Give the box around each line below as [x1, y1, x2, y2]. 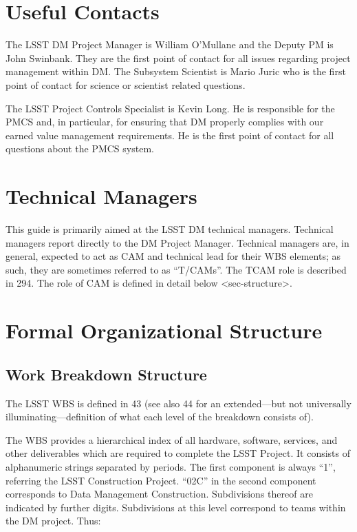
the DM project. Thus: [6, 513, 101, 528]
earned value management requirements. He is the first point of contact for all [6, 127, 334, 142]
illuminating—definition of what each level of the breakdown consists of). [6, 409, 314, 424]
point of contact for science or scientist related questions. [6, 77, 246, 92]
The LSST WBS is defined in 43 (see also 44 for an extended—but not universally [6, 396, 351, 410]
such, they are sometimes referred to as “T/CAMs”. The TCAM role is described [6, 262, 347, 276]
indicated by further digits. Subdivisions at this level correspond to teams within [6, 500, 346, 514]
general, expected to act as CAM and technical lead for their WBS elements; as [6, 249, 340, 263]
